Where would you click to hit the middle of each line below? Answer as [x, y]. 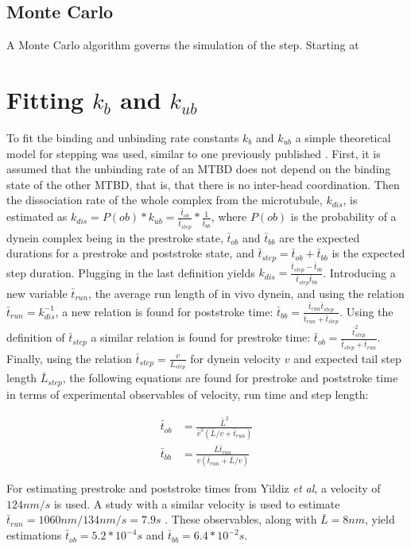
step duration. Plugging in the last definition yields [131, 272]
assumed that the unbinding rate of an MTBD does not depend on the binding [199, 169]
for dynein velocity [236, 358]
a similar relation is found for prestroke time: [201, 337]
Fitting [45, 99]
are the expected [320, 237]
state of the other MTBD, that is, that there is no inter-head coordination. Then [203, 184]
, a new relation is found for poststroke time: [164, 311]
